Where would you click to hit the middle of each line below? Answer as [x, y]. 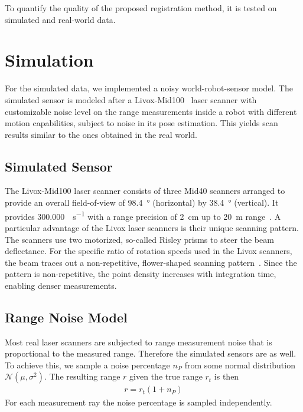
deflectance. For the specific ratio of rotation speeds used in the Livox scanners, [149, 251]
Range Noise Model [66, 317]
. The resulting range [82, 376]
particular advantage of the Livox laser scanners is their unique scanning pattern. [152, 227]
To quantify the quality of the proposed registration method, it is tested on [141, 8]
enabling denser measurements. [61, 285]
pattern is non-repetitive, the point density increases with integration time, [141, 274]
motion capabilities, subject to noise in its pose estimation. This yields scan [141, 123]
